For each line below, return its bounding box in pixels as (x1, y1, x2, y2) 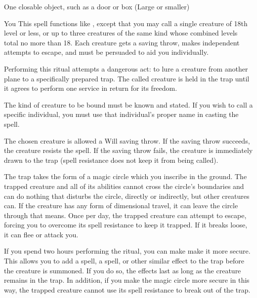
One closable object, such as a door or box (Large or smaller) (4, 1, 190, 11)
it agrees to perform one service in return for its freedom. (4, 83, 177, 93)
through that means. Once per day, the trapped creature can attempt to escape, (4, 210, 247, 220)
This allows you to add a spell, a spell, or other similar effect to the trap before (4, 256, 244, 266)
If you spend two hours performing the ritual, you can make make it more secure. (4, 246, 251, 256)
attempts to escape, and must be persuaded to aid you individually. (4, 47, 209, 57)
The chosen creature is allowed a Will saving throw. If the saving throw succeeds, (4, 135, 250, 146)
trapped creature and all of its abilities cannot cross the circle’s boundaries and (4, 181, 244, 191)
